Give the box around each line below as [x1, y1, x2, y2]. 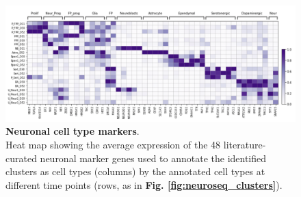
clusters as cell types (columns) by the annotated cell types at [5, 164, 265, 179]
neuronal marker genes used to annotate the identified [40, 150, 267, 165]
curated [5, 150, 37, 165]
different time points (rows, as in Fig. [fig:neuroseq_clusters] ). [5, 177, 283, 192]
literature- [223, 137, 266, 151]
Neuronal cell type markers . [5, 124, 140, 138]
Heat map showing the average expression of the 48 [5, 137, 221, 151]
